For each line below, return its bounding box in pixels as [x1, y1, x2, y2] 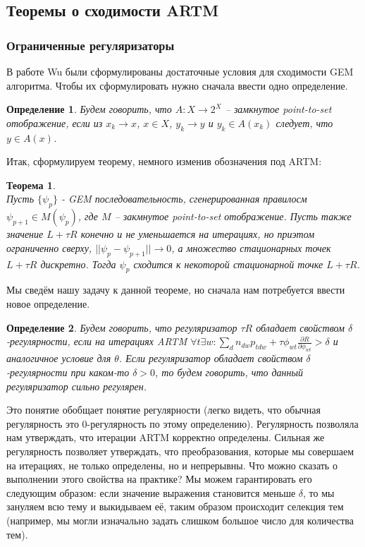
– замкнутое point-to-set [225, 102, 332, 116]
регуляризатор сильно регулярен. [6, 378, 147, 393]
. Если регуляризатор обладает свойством [118, 351, 303, 366]
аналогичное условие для [6, 351, 111, 366]
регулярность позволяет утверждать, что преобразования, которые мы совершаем [6, 443, 354, 458]
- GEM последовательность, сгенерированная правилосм [61, 191, 307, 206]
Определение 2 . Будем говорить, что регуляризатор [6, 320, 237, 335]
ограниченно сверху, [6, 240, 92, 255]
